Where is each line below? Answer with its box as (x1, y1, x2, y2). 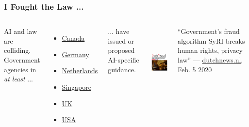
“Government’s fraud (177, 26, 240, 36)
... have (108, 26, 130, 36)
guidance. (108, 64, 136, 74)
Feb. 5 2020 (177, 64, 212, 74)
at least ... (4, 74, 33, 84)
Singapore (62, 82, 91, 92)
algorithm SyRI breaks (177, 35, 245, 46)
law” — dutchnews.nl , (177, 55, 243, 64)
